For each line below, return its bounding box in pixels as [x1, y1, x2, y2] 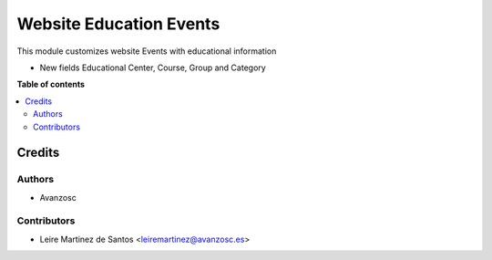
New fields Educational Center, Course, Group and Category [39, 62, 266, 73]
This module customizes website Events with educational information [16, 46, 277, 57]
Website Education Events [16, 14, 220, 34]
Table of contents [16, 78, 86, 90]
